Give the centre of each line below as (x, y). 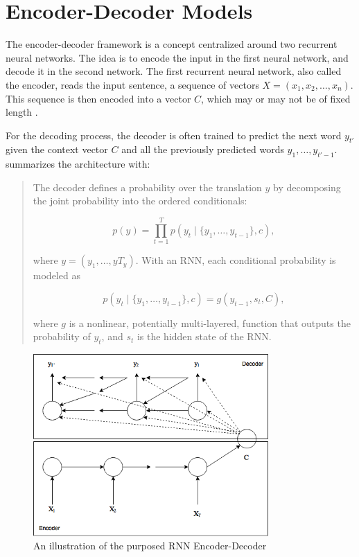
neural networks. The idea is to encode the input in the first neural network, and (177, 57)
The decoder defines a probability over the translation (147, 187)
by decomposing (307, 187)
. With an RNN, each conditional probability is (236, 260)
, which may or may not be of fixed (276, 98)
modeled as (56, 275)
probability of (62, 336)
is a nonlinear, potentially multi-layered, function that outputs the (210, 322)
